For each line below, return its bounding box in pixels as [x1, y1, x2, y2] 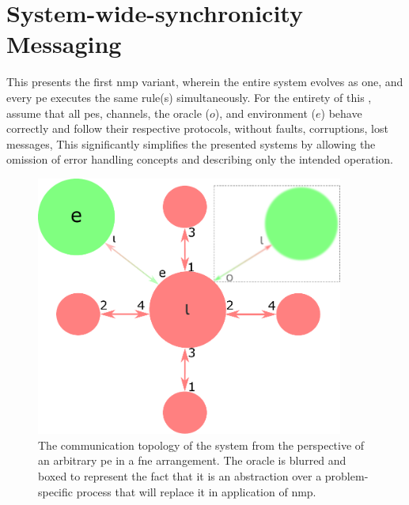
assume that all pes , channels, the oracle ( [6, 104, 210, 121]
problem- [324, 467, 369, 484]
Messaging [6, 28, 122, 60]
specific [38, 483, 74, 499]
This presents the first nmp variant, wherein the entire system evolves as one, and [6, 73, 403, 90]
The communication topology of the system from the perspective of [38, 436, 365, 453]
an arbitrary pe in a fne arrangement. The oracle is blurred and [38, 452, 347, 469]
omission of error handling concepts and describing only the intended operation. [6, 151, 394, 168]
